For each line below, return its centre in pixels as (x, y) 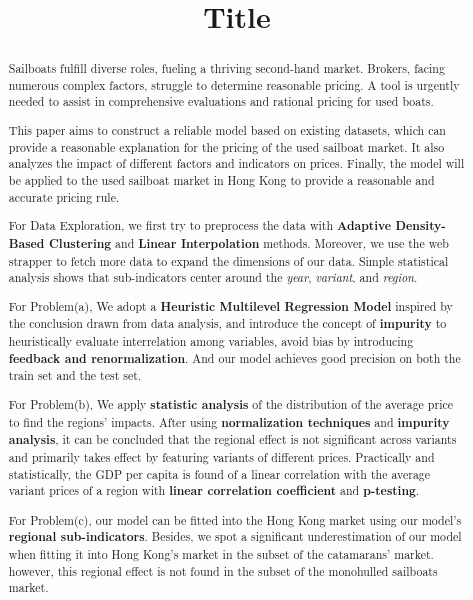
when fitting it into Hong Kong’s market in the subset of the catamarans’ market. (221, 554)
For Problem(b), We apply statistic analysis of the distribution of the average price (231, 404)
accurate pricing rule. (64, 196)
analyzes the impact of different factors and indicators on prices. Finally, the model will (236, 163)
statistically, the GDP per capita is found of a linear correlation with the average (219, 473)
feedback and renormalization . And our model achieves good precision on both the (234, 358)
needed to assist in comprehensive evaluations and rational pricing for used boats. (221, 101)
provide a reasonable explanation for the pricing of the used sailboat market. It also (226, 146)
